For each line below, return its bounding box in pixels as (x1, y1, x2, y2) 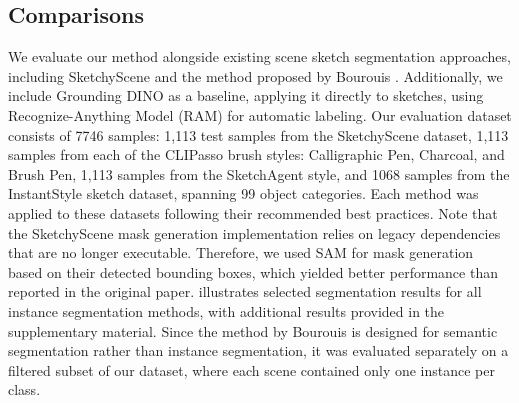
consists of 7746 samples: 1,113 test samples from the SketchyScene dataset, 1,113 (8, 124, 509, 145)
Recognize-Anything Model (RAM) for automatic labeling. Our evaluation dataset (8, 104, 512, 125)
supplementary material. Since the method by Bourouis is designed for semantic (8, 320, 498, 341)
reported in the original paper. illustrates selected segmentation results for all (8, 281, 482, 302)
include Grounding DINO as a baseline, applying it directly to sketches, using (8, 85, 484, 106)
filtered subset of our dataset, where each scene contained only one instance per (8, 359, 496, 380)
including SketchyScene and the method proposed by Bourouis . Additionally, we (8, 65, 503, 86)
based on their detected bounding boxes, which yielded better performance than (8, 261, 498, 282)
